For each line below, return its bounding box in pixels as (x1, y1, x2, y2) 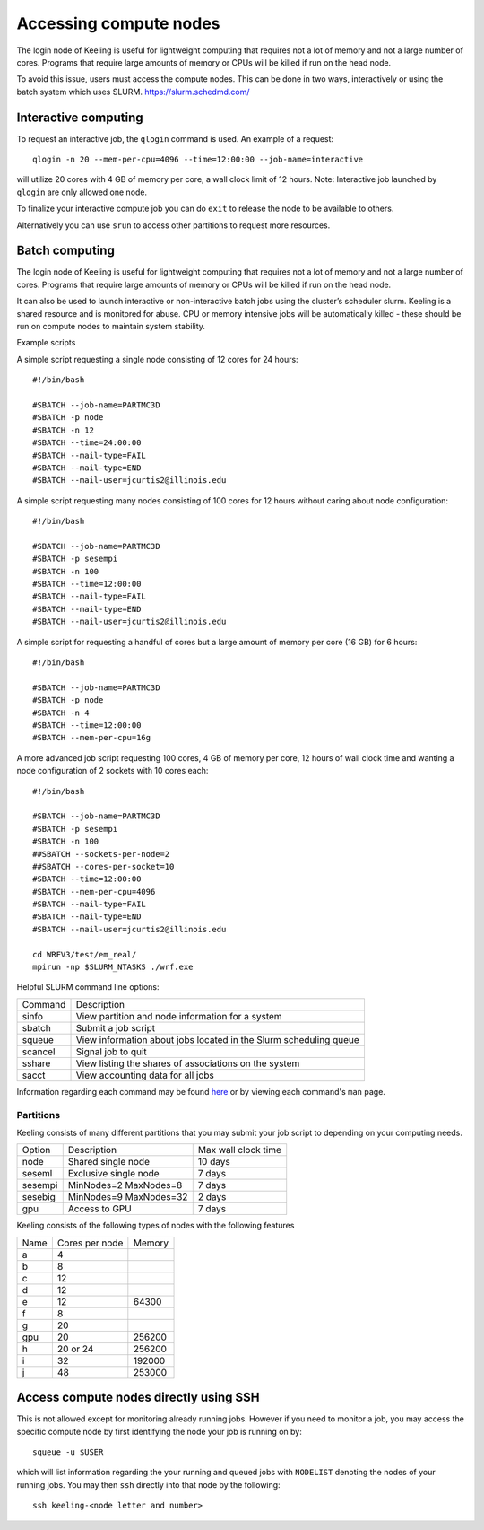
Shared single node (67, 1156, 150, 1168)
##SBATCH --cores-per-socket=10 (32, 861, 175, 871)
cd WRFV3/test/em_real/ (32, 949, 137, 959)
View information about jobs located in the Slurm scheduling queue (75, 1033, 360, 1045)
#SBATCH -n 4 (32, 707, 90, 718)
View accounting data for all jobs (75, 1069, 215, 1081)
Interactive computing (16, 109, 143, 125)
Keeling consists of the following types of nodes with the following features (16, 1220, 295, 1231)
